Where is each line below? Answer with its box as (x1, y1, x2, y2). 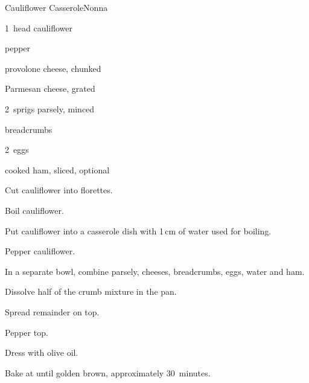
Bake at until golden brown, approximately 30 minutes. (5, 366, 211, 379)
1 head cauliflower (5, 21, 73, 34)
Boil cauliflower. (5, 204, 64, 216)
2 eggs (5, 143, 29, 156)
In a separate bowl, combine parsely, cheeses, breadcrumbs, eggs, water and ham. (5, 265, 305, 277)
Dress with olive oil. (5, 346, 78, 359)
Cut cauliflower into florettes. (5, 184, 113, 196)
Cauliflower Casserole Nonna (5, 1, 108, 13)
